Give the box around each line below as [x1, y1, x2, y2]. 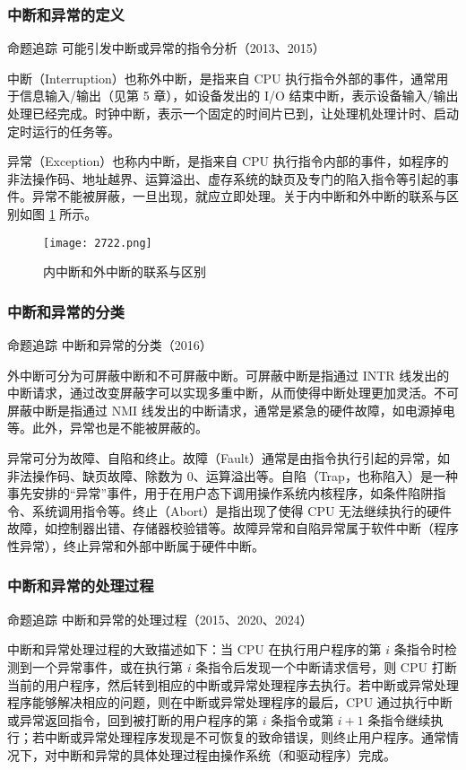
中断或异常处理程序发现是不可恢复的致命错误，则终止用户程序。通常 [44, 728, 446, 747]
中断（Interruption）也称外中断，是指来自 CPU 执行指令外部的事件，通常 [7, 68, 436, 87]
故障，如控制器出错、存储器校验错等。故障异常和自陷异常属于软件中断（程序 [7, 519, 459, 538]
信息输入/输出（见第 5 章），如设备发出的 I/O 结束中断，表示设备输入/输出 [19, 86, 459, 105]
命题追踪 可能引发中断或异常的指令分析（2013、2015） [7, 39, 325, 57]
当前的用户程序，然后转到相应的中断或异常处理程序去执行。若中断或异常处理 [7, 675, 459, 694]
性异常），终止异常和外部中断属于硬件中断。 [7, 536, 264, 555]
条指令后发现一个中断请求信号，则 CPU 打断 [195, 657, 457, 676]
